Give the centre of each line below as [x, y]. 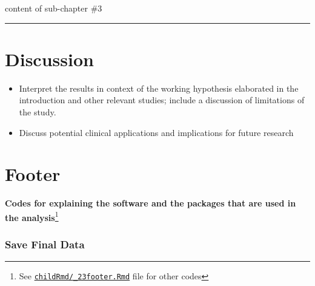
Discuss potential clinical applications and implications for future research [156, 132]
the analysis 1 [32, 216]
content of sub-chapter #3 [54, 8]
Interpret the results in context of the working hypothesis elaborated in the [159, 88]
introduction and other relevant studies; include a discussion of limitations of [162, 100]
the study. [38, 111]
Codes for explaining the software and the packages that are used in [151, 203]
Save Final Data [45, 244]
